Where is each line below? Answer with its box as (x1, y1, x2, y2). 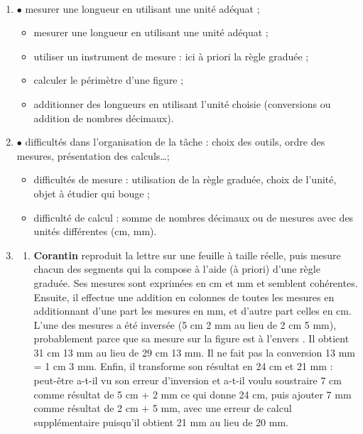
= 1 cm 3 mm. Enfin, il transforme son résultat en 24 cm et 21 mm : (33, 359, 333, 374)
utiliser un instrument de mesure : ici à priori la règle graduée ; (33, 48, 309, 63)
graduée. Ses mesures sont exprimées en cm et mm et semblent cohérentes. (33, 275, 358, 290)
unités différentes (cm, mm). (33, 224, 157, 239)
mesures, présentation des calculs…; (16, 148, 170, 163)
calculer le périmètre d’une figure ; (33, 72, 184, 87)
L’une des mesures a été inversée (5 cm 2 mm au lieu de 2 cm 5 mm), (33, 317, 337, 332)
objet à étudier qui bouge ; (33, 185, 150, 200)
